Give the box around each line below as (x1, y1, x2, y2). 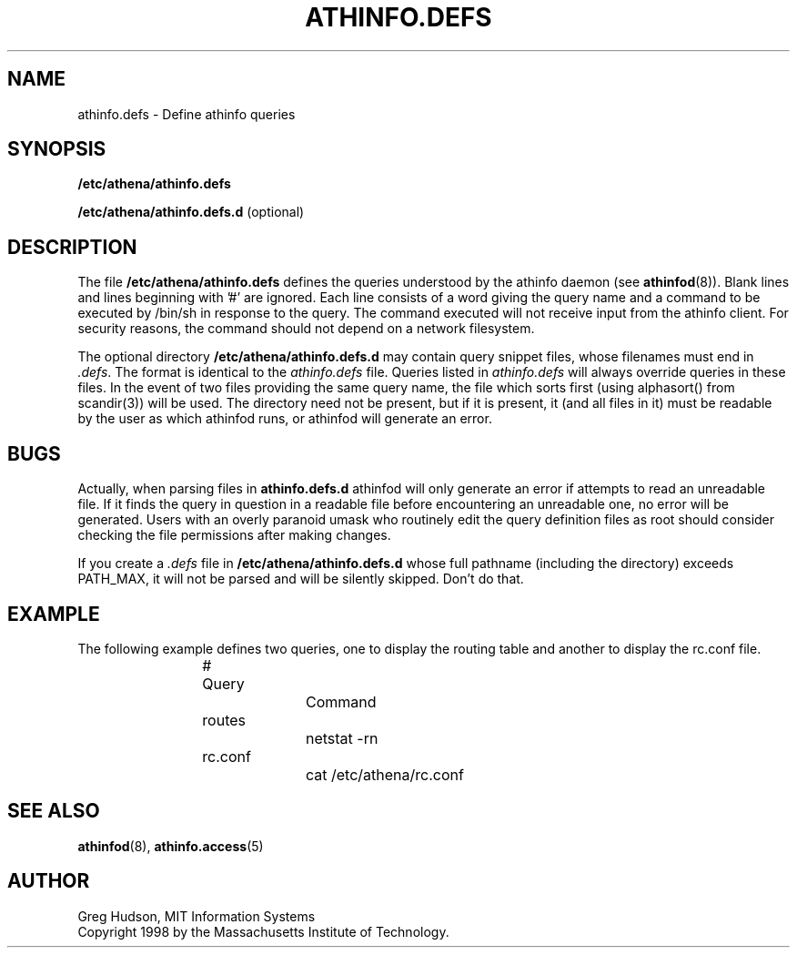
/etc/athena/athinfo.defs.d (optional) (77, 204, 305, 220)
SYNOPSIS (7, 137, 106, 161)
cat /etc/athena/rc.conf (305, 765, 464, 784)
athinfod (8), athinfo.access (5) (77, 838, 264, 854)
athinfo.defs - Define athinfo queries (77, 106, 296, 122)
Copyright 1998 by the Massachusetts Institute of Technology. (77, 923, 449, 940)
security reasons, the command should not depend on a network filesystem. (77, 320, 535, 337)
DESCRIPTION (7, 235, 137, 259)
